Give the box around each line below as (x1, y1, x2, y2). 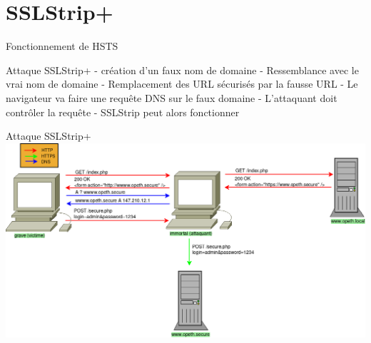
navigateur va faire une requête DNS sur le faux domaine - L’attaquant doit (6, 90, 337, 105)
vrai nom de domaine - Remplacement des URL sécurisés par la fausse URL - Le (6, 76, 358, 91)
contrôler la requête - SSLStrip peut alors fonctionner (6, 104, 240, 119)
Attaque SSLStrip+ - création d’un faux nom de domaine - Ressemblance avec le (6, 62, 359, 77)
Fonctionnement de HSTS (6, 39, 118, 53)
